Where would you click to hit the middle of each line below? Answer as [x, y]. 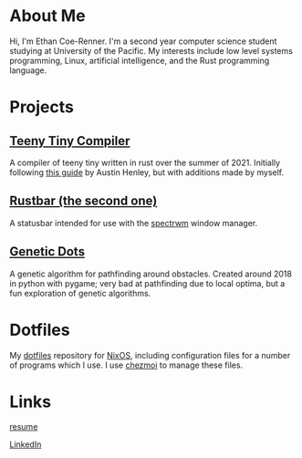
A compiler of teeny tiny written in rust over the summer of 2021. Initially [145, 162]
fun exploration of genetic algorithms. [80, 293]
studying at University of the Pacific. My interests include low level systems [151, 50]
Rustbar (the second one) [83, 201]
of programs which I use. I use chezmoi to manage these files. [126, 365]
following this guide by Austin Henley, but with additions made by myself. [147, 172]
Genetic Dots [47, 252]
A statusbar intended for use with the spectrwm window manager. [134, 223]
